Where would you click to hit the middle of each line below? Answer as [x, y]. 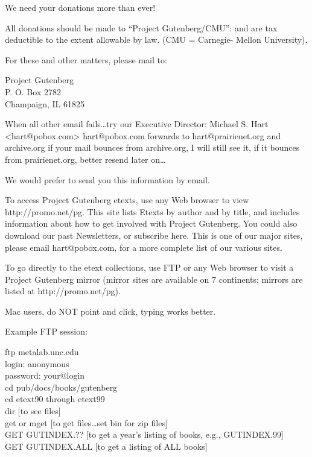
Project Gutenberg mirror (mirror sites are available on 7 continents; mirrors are [154, 279]
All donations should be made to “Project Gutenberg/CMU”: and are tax [141, 27]
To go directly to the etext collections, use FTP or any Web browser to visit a [149, 267]
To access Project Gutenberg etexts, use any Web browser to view [127, 200]
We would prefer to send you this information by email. [107, 179]
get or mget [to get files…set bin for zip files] [86, 422]
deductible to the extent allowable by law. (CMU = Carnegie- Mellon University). [156, 39]
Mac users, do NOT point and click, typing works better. [110, 311]
